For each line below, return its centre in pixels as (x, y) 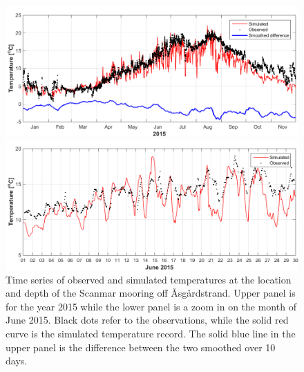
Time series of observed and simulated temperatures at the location (149, 279)
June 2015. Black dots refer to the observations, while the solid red (147, 320)
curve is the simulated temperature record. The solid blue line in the (151, 333)
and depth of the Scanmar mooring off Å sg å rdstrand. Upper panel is (151, 293)
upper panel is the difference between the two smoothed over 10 (141, 347)
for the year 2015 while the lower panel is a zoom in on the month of (151, 306)
